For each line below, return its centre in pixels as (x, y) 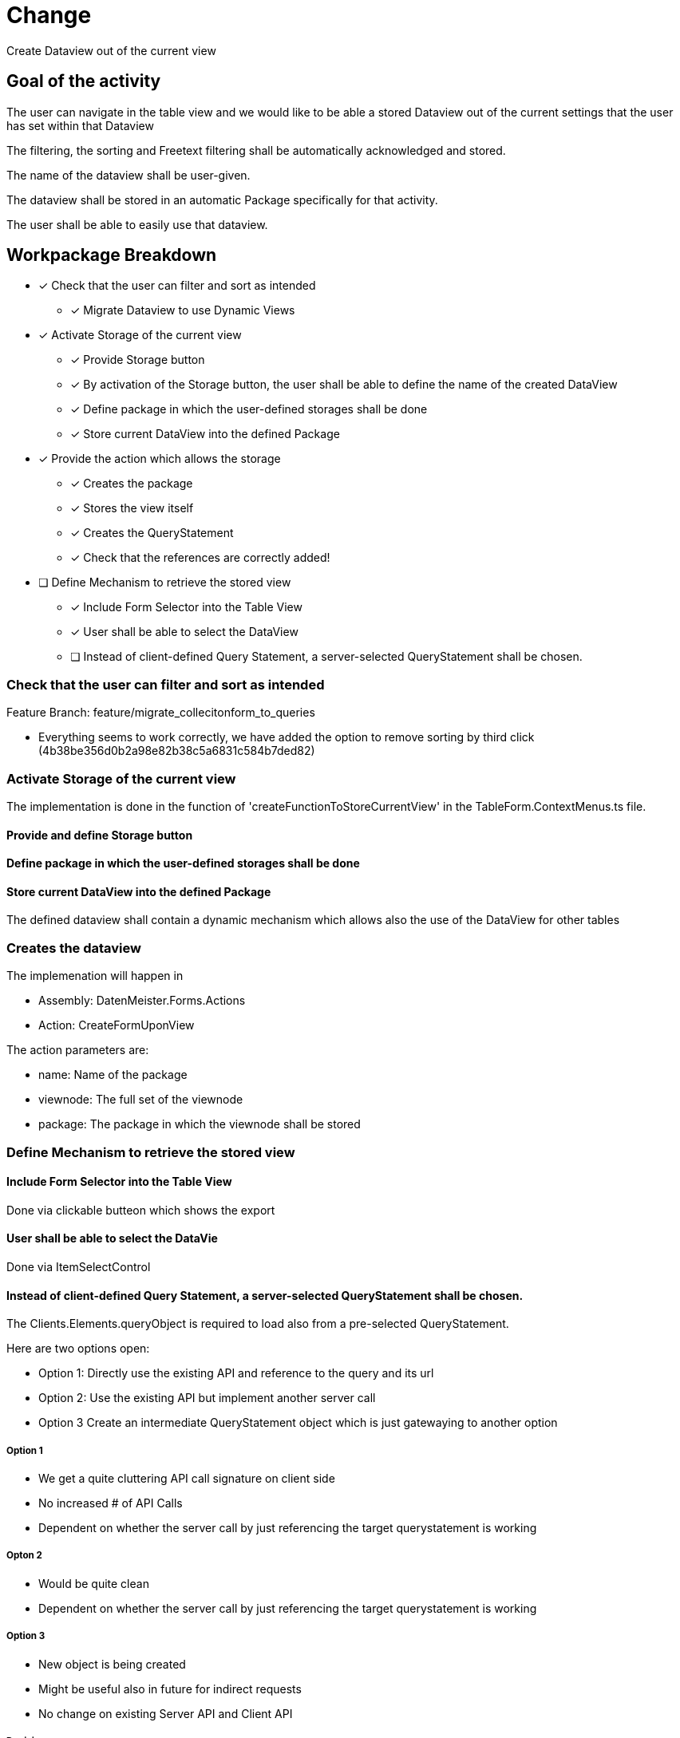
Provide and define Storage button (100, 835)
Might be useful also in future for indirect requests (170, 1689)
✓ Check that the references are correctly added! (200, 558)
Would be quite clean (94, 1583)
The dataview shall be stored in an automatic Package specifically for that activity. (222, 199)
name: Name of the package (113, 1075)
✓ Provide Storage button (138, 360)
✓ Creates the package (132, 484)
